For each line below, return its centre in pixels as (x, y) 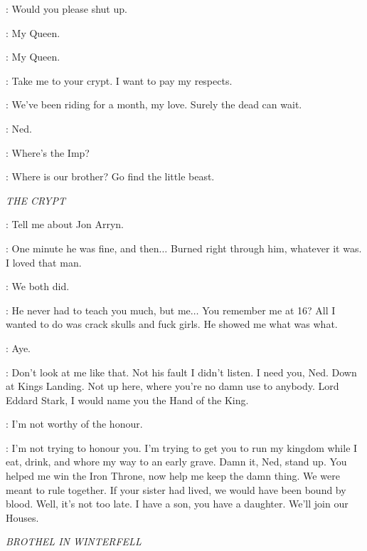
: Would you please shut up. (67, 9)
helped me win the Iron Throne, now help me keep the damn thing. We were (173, 476)
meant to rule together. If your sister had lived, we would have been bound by (176, 489)
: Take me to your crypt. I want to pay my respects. (119, 80)
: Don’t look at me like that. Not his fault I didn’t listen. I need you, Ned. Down (181, 372)
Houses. (22, 517)
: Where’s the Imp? (48, 152)
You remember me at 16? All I (269, 310)
